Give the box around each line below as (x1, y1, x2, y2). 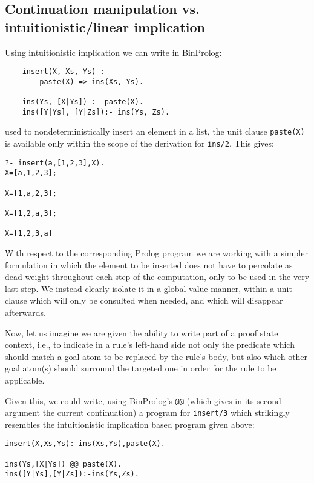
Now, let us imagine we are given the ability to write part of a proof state (5, 326, 278, 339)
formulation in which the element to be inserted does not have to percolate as (5, 258, 293, 271)
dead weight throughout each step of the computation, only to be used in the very (5, 270, 310, 283)
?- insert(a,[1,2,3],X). (5, 158, 105, 167)
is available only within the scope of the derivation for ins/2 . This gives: (5, 137, 274, 150)
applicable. (5, 373, 45, 386)
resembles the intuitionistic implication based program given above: (5, 418, 255, 430)
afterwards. (5, 306, 46, 318)
